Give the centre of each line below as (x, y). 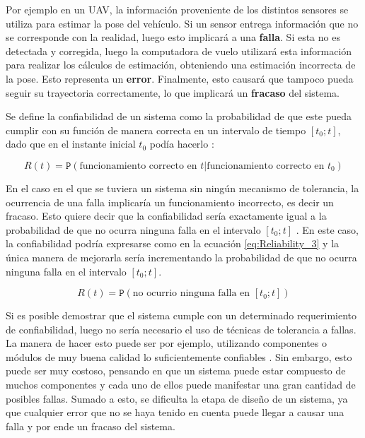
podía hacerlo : (182, 144)
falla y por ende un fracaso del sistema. (91, 426)
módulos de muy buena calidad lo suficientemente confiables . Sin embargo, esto (179, 356)
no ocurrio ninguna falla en (191, 294)
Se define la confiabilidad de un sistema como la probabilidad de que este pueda (179, 116)
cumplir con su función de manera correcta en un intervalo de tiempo (156, 130)
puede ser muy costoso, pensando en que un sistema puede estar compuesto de (176, 371)
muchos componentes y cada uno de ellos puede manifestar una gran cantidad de (181, 385)
